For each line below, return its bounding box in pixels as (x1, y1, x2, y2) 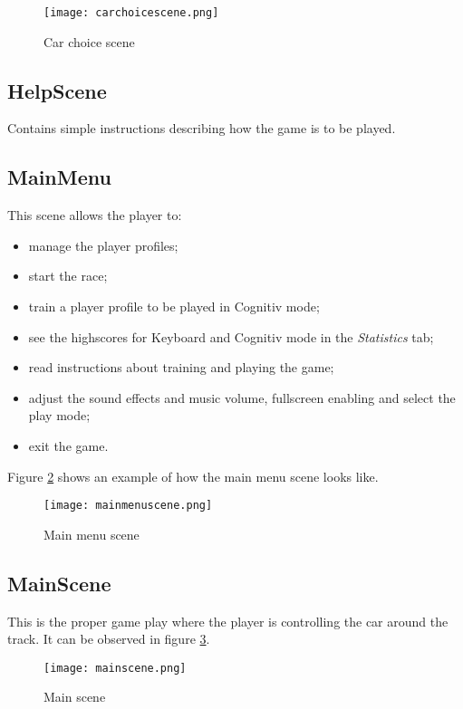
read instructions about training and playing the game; (28, 358, 334, 377)
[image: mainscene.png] (43, 661, 187, 675)
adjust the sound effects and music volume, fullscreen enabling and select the (28, 388, 456, 407)
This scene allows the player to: (7, 206, 182, 225)
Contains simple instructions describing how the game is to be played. (7, 119, 396, 138)
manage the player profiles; (28, 235, 178, 254)
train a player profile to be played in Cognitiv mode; (28, 297, 320, 316)
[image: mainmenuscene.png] (43, 499, 213, 513)
